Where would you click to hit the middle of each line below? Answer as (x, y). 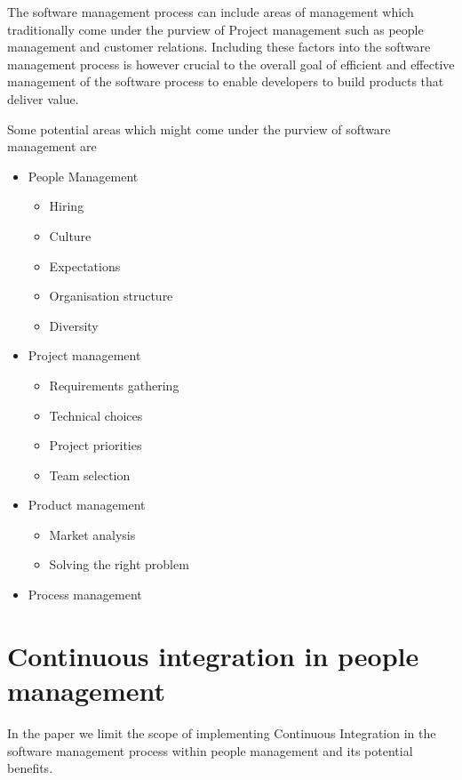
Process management (85, 595)
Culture (70, 235)
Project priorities (96, 445)
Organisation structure (111, 296)
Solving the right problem (119, 564)
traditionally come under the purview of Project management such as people (215, 29)
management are (52, 146)
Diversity (74, 325)
